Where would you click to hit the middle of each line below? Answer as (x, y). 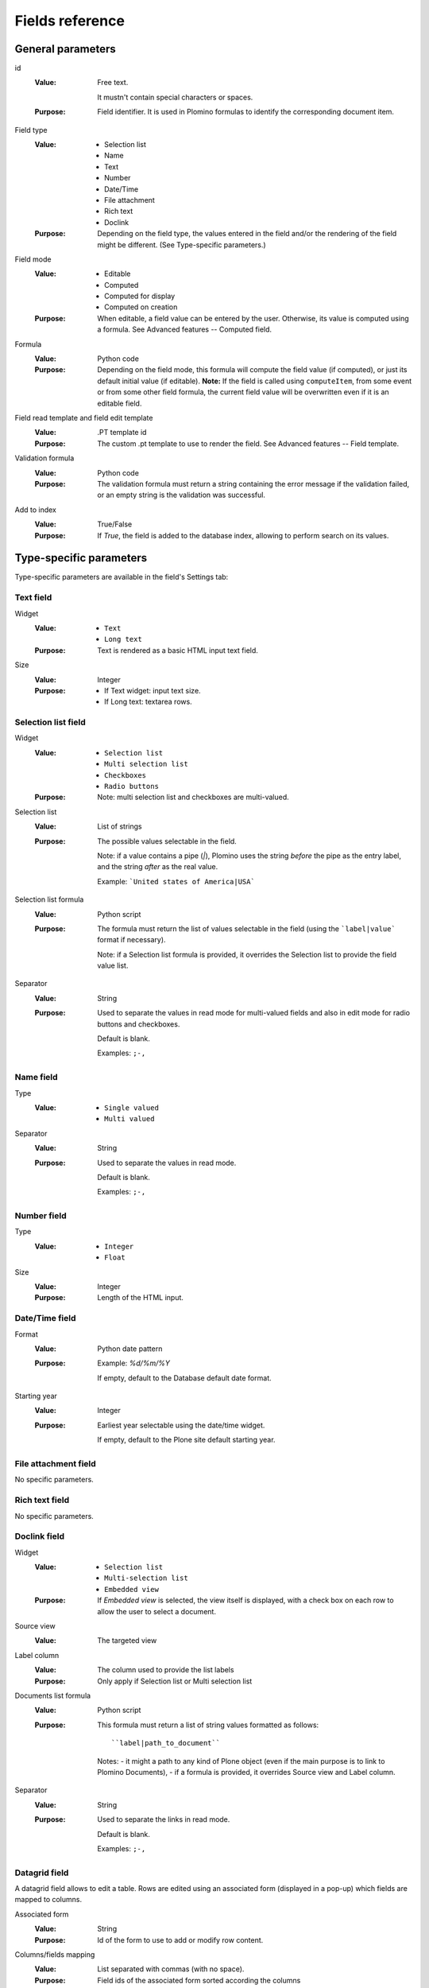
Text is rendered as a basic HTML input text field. (178, 650)
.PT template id (122, 433)
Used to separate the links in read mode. (164, 1819)
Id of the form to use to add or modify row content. (180, 1939)
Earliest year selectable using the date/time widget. (181, 1425)
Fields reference (70, 21)
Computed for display (140, 296)
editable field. (120, 403)
